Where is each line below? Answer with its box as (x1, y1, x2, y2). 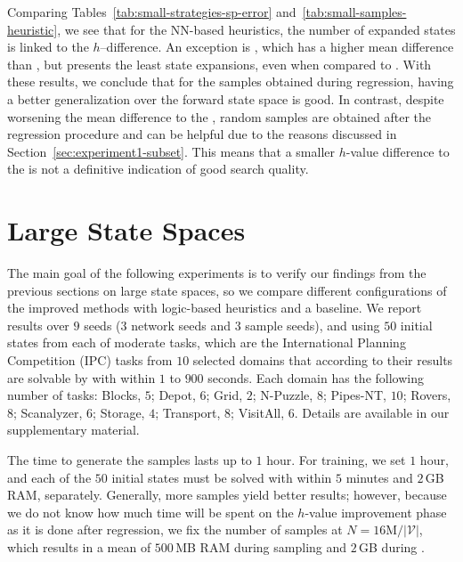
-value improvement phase (305, 502, 447, 521)
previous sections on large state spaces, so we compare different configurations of (7, 281, 447, 299)
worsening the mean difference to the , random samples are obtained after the (7, 107, 431, 126)
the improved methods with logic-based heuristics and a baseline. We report (7, 298, 422, 317)
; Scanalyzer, (13, 403, 83, 421)
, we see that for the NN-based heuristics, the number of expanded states (57, 20, 456, 38)
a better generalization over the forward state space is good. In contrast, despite (7, 89, 444, 108)
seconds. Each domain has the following (207, 368, 424, 387)
